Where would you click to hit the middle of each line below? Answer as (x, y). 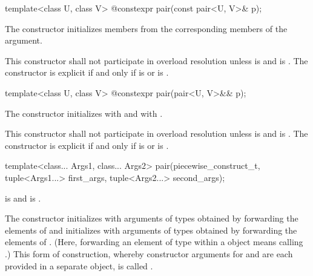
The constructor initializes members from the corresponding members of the (146, 28)
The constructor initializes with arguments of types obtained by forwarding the (152, 218)
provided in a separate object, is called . (79, 265)
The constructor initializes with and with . (84, 113)
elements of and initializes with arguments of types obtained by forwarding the (151, 230)
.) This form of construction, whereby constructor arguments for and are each (149, 253)
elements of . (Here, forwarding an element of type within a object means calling (154, 242)
